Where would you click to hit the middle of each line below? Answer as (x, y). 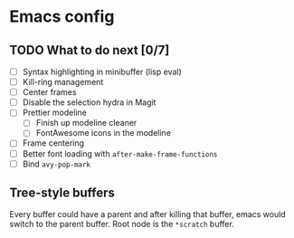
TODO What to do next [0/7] (90, 50)
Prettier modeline (55, 113)
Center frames (49, 92)
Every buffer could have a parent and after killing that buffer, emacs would (148, 214)
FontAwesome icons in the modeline (104, 133)
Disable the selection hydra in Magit (89, 102)
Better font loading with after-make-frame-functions (120, 153)
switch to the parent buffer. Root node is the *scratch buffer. (122, 224)
